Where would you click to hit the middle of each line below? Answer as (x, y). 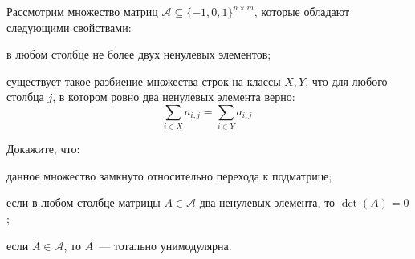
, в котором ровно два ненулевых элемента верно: (174, 97)
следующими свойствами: (69, 27)
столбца (25, 97)
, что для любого (346, 81)
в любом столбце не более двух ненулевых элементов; (139, 54)
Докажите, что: (43, 149)
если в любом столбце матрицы (83, 202)
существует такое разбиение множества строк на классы (144, 81)
